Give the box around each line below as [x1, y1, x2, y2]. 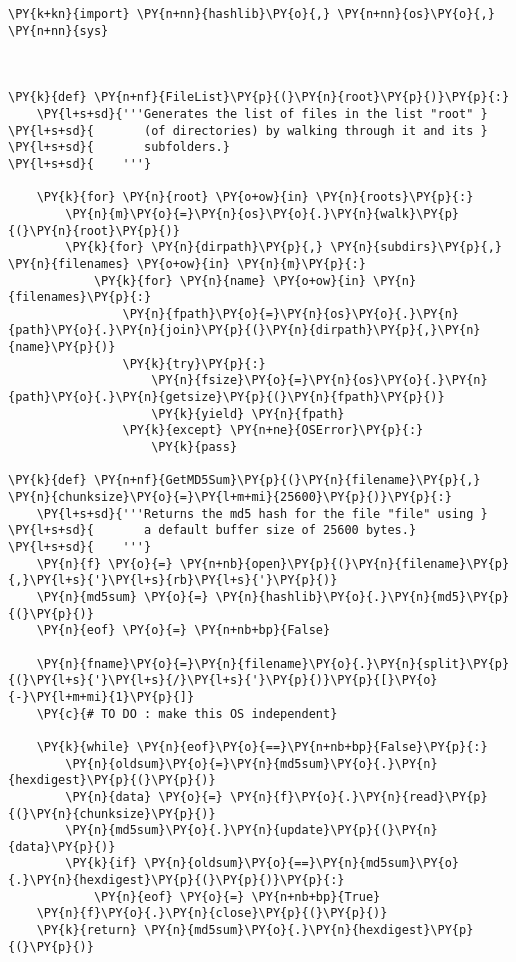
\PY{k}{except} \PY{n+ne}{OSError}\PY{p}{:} [122, 423, 424, 438]
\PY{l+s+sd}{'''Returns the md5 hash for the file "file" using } [36, 506, 488, 521]
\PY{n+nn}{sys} [8, 23, 109, 38]
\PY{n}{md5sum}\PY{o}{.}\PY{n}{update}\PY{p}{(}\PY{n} [65, 823, 438, 838]
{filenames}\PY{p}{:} [8, 290, 152, 305]
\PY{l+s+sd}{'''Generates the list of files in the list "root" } [36, 106, 488, 121]
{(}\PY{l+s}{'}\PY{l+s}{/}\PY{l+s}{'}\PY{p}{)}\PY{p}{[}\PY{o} [8, 673, 438, 688]
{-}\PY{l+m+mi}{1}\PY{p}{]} [8, 689, 195, 704]
